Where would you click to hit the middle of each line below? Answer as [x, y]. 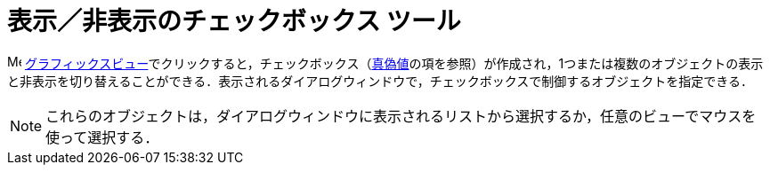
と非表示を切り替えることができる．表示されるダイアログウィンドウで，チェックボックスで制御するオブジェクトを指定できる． [381, 81]
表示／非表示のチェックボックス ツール [234, 21]
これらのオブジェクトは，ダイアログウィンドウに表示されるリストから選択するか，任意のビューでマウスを [401, 116]
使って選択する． [102, 137]
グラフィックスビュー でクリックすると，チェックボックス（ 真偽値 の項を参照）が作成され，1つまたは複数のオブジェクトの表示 [394, 63]
